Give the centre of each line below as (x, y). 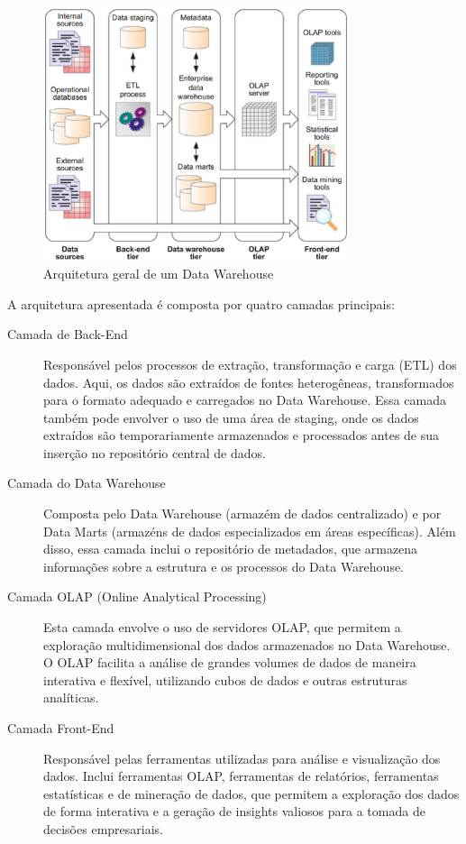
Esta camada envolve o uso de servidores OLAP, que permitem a (222, 627)
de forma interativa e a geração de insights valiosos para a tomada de (234, 811)
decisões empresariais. (103, 828)
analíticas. (71, 697)
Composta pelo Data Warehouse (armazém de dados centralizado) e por (242, 514)
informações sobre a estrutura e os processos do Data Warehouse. (224, 566)
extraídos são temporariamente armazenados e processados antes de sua (242, 435)
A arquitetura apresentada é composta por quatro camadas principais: (201, 303)
